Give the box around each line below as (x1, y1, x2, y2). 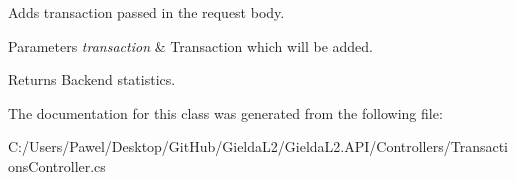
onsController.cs (8, 155, 106, 176)
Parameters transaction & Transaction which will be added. (8, 35, 373, 56)
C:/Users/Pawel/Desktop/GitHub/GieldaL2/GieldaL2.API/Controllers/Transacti (8, 136, 509, 157)
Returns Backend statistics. (8, 69, 176, 90)
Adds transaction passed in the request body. (8, 2, 285, 22)
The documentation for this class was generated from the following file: (8, 102, 443, 123)
